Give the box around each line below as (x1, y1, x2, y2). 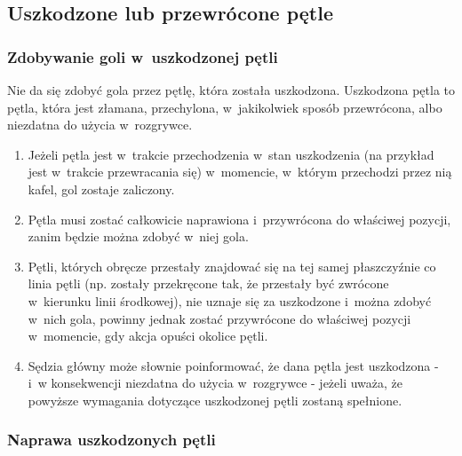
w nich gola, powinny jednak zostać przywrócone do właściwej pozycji (28, 309, 411, 327)
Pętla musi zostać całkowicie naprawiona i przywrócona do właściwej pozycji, (28, 209, 451, 228)
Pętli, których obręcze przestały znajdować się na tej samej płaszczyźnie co (28, 256, 436, 275)
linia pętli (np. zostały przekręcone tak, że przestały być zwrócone (28, 274, 389, 293)
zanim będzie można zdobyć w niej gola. (28, 227, 249, 246)
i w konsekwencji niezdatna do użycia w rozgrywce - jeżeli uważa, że (28, 373, 403, 392)
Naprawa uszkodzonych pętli (7, 428, 216, 451)
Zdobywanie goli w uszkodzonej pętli (7, 45, 278, 67)
